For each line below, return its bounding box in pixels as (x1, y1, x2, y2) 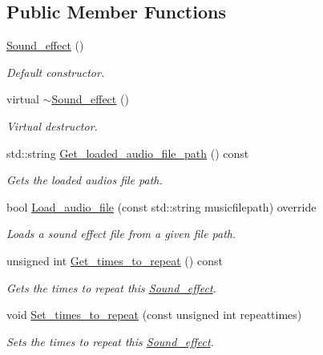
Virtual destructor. (6, 117, 98, 134)
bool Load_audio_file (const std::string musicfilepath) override (6, 198, 317, 215)
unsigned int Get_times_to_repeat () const (6, 252, 223, 268)
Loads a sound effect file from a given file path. (6, 225, 236, 242)
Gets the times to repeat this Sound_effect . (6, 279, 216, 296)
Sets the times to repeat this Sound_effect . (6, 333, 214, 349)
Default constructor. (6, 63, 105, 80)
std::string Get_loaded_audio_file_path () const (6, 144, 249, 161)
